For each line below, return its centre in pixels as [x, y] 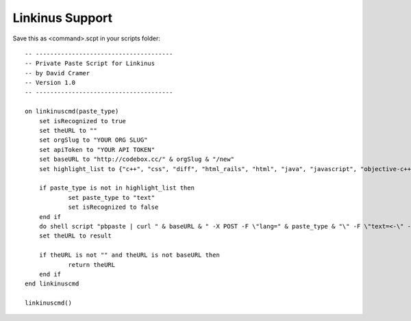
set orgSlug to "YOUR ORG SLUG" [93, 140]
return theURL [92, 265]
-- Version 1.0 [50, 83]
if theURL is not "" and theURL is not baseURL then [129, 255]
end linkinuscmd [52, 284]
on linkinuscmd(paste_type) [72, 112]
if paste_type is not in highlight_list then [117, 188]
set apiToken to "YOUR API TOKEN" [97, 150]
